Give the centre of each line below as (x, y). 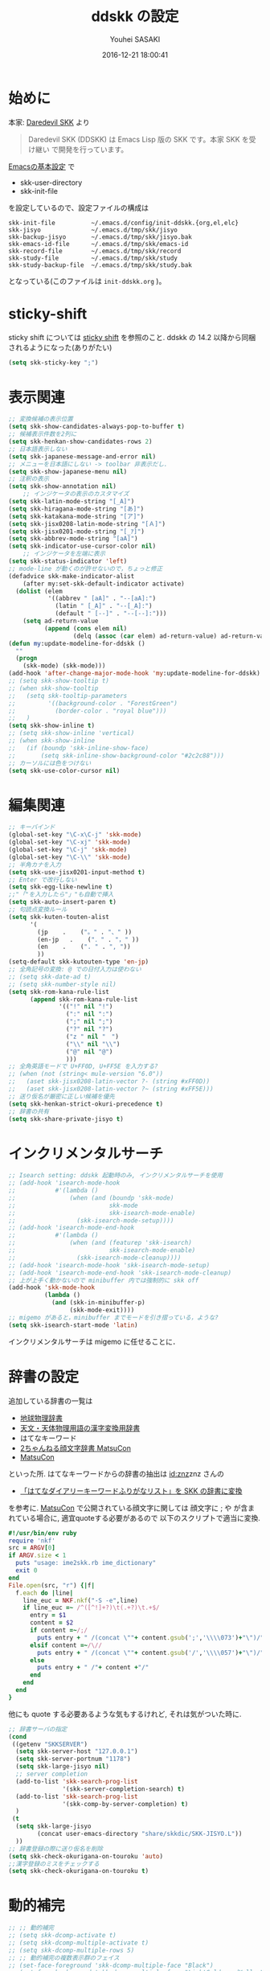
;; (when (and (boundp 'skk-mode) (91, 1198)
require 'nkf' (32, 1541)
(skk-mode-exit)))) (102, 1310)
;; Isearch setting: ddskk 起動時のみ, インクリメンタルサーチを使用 (116, 1176)
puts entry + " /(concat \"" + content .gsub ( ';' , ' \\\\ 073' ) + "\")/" (151, 1637)
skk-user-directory (51, 183)
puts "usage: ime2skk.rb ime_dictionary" (86, 1563)
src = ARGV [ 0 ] (32, 1548)
